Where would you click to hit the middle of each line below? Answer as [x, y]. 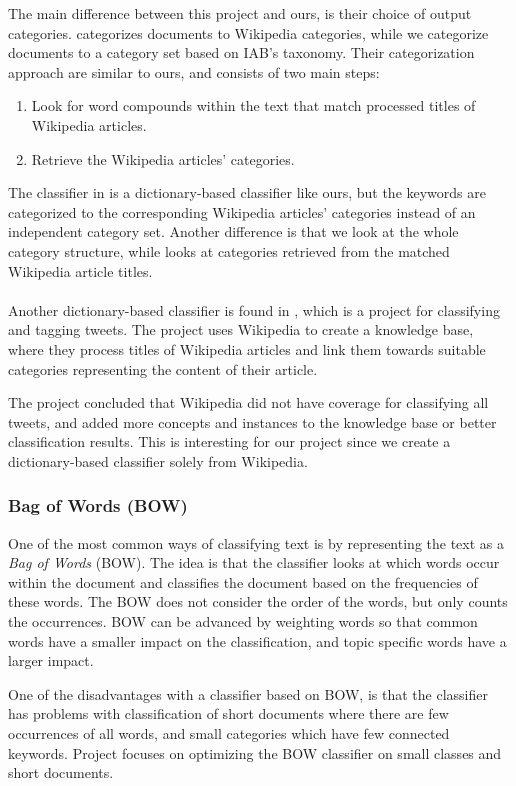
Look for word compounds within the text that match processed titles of [253, 105]
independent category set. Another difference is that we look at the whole [233, 231]
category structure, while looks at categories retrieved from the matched [229, 250]
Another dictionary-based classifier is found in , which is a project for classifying [254, 309]
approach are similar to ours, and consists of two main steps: [194, 71]
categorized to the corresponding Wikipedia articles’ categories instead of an [242, 211]
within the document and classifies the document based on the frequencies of [243, 581]
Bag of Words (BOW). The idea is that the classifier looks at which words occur [254, 562]
